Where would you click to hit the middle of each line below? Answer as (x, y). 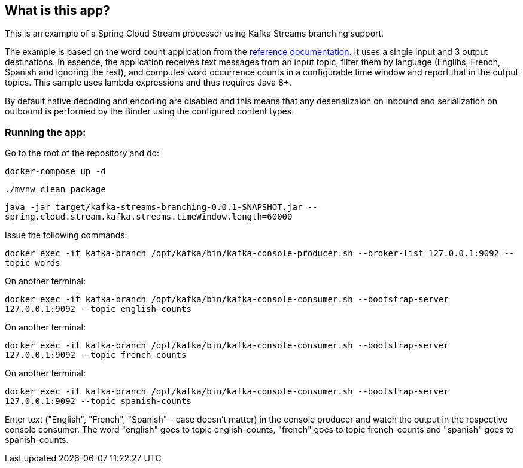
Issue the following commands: (66, 235)
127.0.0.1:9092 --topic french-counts (96, 355)
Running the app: (45, 132)
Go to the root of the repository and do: (82, 153)
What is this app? (57, 10)
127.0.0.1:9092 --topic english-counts (98, 309)
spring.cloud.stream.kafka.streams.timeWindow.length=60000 (149, 217)
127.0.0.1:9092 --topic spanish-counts (98, 401)
